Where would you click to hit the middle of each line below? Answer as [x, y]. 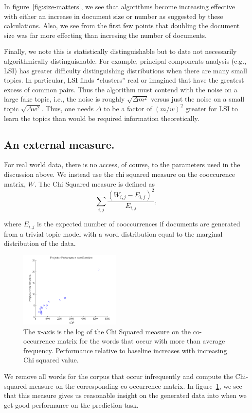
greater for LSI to [212, 108]
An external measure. [59, 144]
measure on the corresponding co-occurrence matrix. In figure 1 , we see [135, 386]
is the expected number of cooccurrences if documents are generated [139, 224]
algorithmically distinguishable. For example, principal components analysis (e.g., [125, 60]
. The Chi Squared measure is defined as [94, 183]
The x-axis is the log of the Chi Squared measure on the [107, 331]
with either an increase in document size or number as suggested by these [114, 16]
